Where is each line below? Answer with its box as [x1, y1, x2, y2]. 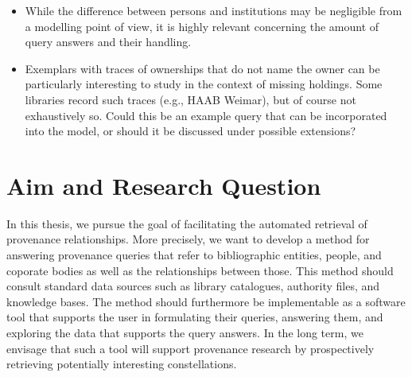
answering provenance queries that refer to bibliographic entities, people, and [6, 247, 382, 263]
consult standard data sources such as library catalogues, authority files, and [6, 278, 380, 294]
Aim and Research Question [6, 169, 321, 201]
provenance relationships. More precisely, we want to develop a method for [6, 231, 370, 247]
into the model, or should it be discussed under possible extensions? [25, 122, 356, 139]
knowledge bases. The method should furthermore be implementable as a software [6, 293, 406, 309]
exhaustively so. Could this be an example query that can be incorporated [25, 107, 387, 123]
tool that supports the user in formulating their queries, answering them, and [6, 309, 383, 325]
